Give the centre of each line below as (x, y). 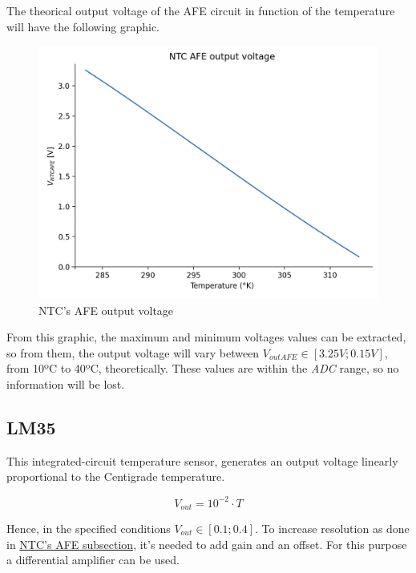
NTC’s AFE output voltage (106, 310)
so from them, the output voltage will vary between (133, 352)
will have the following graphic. (83, 26)
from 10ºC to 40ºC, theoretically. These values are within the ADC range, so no (203, 368)
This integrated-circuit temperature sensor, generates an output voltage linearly (202, 460)
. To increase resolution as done (332, 529)
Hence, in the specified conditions (89, 529)
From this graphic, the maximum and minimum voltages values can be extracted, (206, 337)
